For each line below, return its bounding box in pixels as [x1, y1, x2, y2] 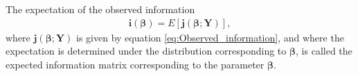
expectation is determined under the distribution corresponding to [6, 44, 287, 58]
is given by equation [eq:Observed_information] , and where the [76, 30, 344, 44]
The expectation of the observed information [6, 2, 195, 16]
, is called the [296, 44, 352, 58]
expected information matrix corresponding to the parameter [6, 57, 265, 71]
